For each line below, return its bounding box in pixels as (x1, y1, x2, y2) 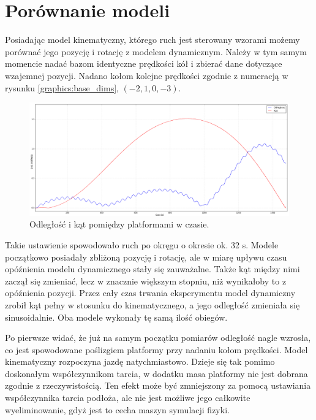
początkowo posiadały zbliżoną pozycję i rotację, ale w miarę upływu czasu (5, 250, 287, 263)
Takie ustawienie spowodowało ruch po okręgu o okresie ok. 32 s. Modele (5, 238, 279, 251)
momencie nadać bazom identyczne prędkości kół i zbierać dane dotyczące (5, 57, 282, 70)
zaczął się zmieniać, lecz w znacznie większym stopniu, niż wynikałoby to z (5, 274, 287, 287)
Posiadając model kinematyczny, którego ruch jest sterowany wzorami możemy (5, 33, 300, 46)
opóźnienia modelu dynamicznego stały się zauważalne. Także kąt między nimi (5, 262, 300, 275)
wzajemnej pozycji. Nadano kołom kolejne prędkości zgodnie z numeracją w (5, 69, 288, 82)
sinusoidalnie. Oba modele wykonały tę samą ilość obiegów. (5, 310, 228, 323)
